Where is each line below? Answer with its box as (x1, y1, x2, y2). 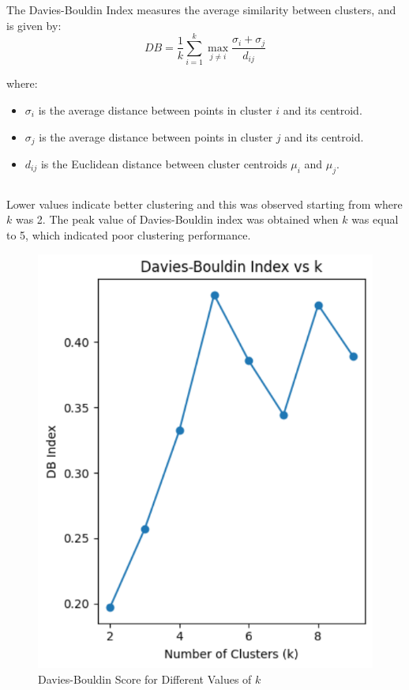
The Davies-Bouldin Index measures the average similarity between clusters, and (6, 2, 396, 17)
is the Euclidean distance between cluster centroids (40, 155, 287, 172)
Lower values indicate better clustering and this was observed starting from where (6, 195, 403, 212)
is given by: (6, 17, 62, 33)
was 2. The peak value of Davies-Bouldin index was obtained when (15, 211, 339, 228)
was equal (351, 211, 399, 228)
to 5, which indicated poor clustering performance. (6, 226, 251, 243)
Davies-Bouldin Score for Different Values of (38, 670, 252, 687)
